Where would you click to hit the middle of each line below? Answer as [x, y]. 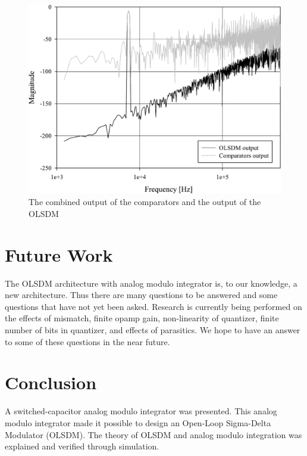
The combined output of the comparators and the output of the [145, 202]
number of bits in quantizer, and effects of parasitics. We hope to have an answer [153, 330]
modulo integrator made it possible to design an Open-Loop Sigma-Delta [138, 422]
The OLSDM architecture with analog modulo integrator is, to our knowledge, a [151, 283]
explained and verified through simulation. [82, 446]
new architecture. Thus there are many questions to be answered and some [141, 295]
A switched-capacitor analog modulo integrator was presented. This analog [141, 411]
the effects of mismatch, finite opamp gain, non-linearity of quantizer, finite [142, 318]
